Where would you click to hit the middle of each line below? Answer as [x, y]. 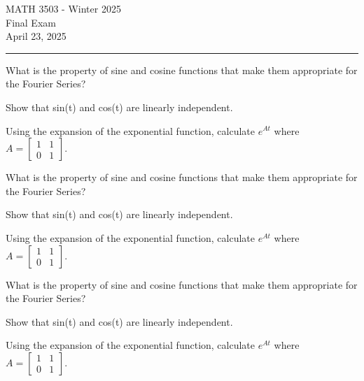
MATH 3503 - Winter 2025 [63, 8]
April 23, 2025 [36, 36]
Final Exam [31, 22]
